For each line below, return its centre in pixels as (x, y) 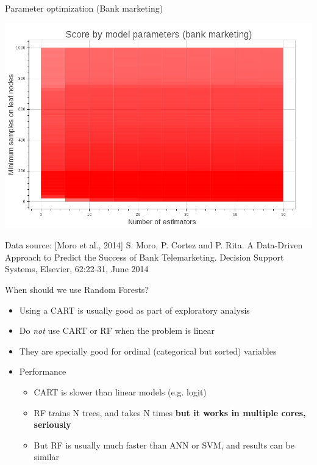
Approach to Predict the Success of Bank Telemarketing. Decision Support (144, 257)
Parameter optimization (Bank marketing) (84, 8)
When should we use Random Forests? (77, 289)
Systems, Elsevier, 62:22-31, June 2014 (77, 269)
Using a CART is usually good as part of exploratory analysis (134, 310)
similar (46, 457)
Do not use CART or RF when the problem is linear (117, 330)
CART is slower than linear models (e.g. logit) (120, 391)
